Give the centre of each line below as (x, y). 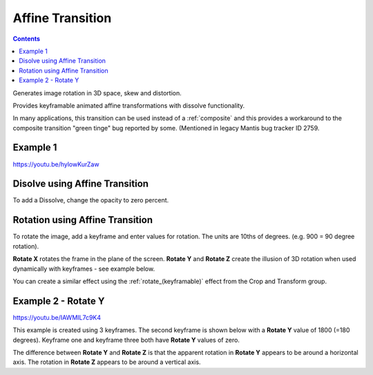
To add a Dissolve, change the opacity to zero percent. (91, 200)
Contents (27, 39)
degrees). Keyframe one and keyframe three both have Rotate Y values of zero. (126, 340)
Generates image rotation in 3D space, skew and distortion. (97, 93)
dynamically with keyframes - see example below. (84, 269)
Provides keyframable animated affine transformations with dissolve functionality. (129, 105)
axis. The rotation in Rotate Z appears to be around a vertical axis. (107, 362)
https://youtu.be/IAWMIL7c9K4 (57, 317)
